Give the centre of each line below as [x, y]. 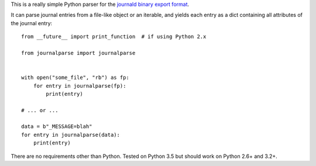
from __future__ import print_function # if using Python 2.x [114, 37]
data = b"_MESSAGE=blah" [57, 127]
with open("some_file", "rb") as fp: [75, 78]
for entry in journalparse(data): [71, 135]
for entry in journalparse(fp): [80, 86]
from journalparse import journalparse [78, 53]
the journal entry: [32, 23]
